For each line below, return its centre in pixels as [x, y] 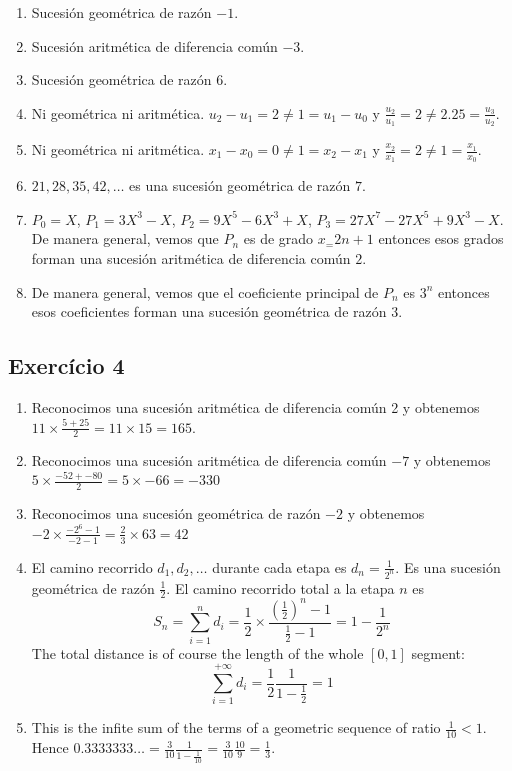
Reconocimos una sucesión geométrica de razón [176, 513]
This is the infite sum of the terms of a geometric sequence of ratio [236, 727]
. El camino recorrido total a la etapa [280, 587]
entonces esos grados [441, 238]
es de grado [278, 238]
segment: [438, 652]
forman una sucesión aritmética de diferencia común [191, 258]
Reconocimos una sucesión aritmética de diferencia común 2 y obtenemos [255, 407]
